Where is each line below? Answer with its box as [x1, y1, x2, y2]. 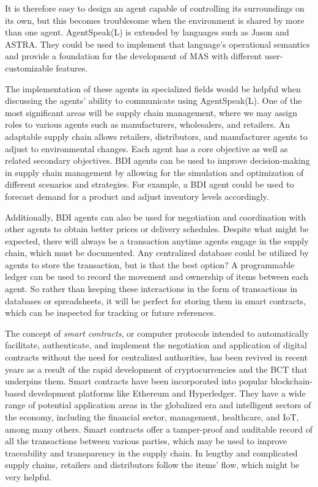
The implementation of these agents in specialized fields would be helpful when [5, 82, 301, 95]
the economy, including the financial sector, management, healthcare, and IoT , [5, 411, 299, 423]
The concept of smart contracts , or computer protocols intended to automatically [5, 326, 309, 339]
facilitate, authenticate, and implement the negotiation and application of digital [5, 339, 307, 351]
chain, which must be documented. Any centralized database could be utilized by [5, 246, 309, 259]
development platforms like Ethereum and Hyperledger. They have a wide [28, 386, 306, 399]
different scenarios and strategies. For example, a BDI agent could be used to [5, 178, 294, 191]
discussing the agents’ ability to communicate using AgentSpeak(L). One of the [5, 94, 302, 107]
